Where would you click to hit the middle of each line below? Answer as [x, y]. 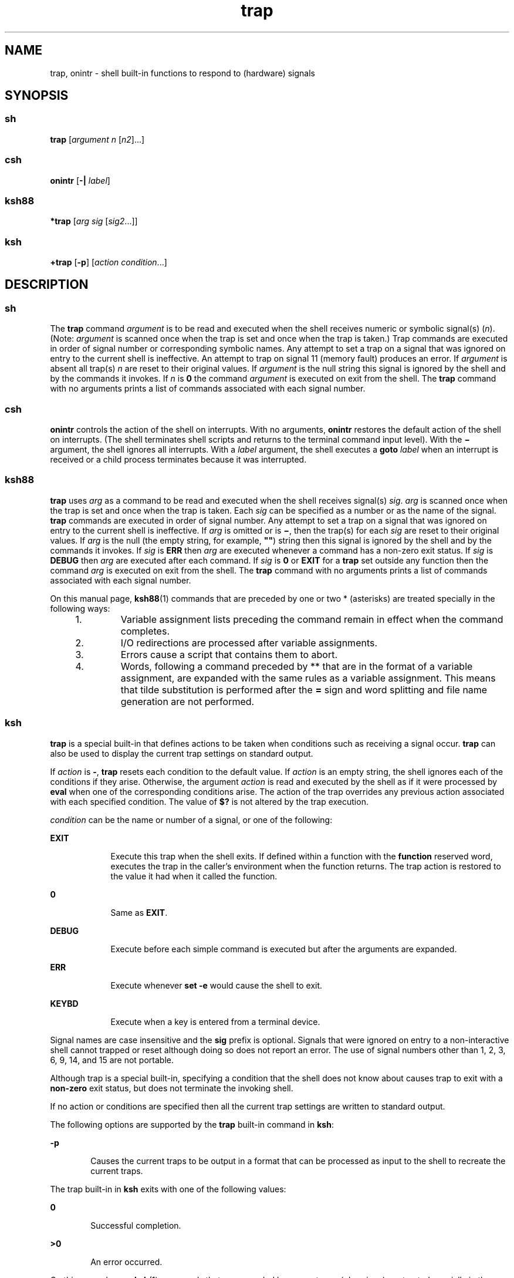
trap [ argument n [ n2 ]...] [97, 139]
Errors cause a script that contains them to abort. [229, 654]
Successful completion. [136, 1225]
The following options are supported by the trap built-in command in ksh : [192, 1124]
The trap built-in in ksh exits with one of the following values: [168, 1189]
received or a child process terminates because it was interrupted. [178, 460]
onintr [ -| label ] [80, 180]
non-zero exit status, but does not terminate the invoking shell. [172, 1088]
